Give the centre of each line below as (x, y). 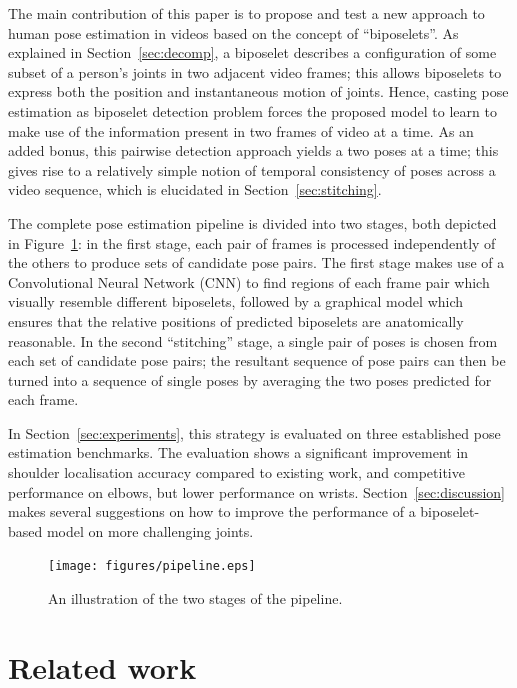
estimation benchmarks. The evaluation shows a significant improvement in (238, 452)
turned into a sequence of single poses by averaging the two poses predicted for (250, 379)
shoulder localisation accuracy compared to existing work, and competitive (236, 472)
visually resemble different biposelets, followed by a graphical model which (236, 301)
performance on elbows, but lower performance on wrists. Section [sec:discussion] (256, 491)
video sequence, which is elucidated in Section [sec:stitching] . (195, 189)
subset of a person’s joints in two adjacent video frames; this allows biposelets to (255, 71)
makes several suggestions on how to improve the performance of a (212, 511)
